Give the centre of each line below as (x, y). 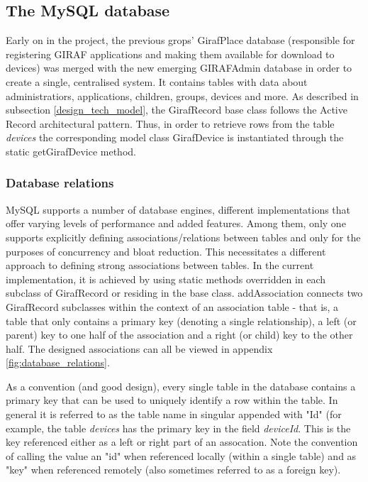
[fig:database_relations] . (58, 362)
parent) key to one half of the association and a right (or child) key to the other (179, 335)
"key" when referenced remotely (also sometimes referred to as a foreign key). (173, 470)
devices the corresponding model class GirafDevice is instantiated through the (175, 137)
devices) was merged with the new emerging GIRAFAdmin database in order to (179, 68)
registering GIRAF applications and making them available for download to (170, 54)
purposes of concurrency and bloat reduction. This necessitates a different (166, 251)
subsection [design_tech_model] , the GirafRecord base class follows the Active (177, 110)
